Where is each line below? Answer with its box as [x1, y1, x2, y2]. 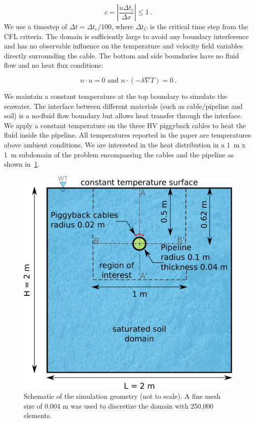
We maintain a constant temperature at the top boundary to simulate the [4, 91, 227, 101]
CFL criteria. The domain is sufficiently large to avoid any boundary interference [4, 31, 249, 41]
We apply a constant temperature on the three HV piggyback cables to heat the [4, 120, 246, 130]
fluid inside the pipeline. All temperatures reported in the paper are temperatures [4, 130, 251, 140]
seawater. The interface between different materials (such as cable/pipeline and [4, 100, 243, 111]
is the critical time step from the [150, 21, 249, 31]
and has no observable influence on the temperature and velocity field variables [4, 41, 243, 51]
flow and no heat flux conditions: [4, 60, 103, 70]
